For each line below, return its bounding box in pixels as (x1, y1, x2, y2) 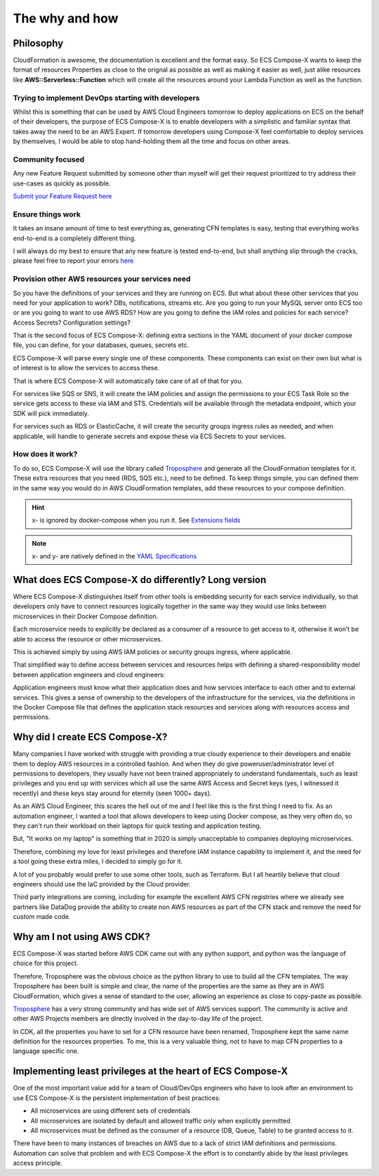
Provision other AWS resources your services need (13, 274, 191, 284)
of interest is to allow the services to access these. (13, 364, 160, 372)
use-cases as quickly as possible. (13, 179, 112, 188)
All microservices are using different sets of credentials (30, 1106, 191, 1115)
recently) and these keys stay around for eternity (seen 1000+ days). (13, 789, 212, 797)
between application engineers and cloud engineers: (13, 670, 166, 679)
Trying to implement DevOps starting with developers (13, 93, 200, 103)
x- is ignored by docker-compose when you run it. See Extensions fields (32, 516, 241, 525)
